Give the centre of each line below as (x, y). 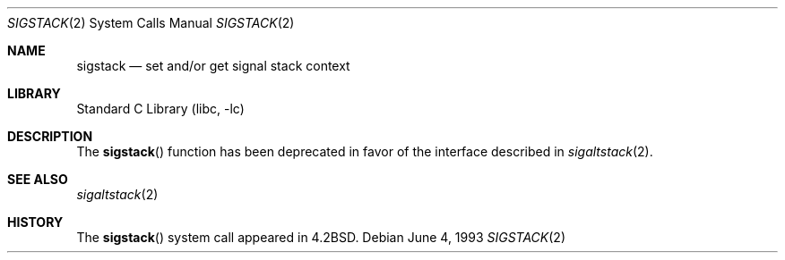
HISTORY (35, 222)
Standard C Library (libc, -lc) (160, 109)
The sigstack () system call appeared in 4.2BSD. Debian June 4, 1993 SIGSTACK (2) (321, 237)
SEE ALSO (38, 179)
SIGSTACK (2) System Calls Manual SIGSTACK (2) (151, 23)
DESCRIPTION (50, 136)
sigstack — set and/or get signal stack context (213, 66)
